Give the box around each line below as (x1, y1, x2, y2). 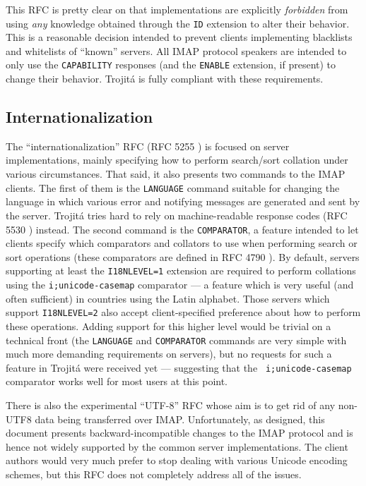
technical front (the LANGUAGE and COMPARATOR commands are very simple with (6, 332, 347, 347)
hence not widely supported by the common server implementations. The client (6, 439, 348, 454)
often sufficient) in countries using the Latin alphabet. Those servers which (6, 291, 330, 305)
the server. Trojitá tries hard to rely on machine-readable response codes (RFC (6, 207, 348, 222)
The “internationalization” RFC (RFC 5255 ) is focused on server (6, 138, 290, 153)
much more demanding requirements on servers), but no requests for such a (6, 346, 332, 361)
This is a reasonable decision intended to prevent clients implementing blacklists (6, 30, 353, 44)
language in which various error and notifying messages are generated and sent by (6, 194, 360, 209)
